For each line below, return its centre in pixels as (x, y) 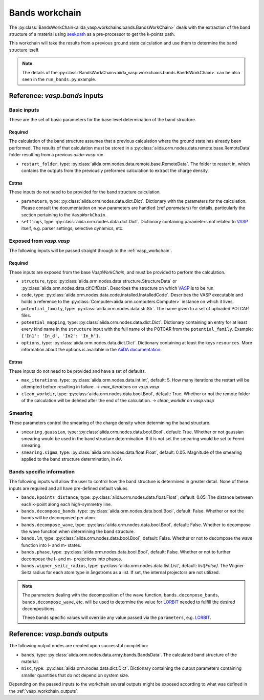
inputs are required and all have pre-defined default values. (69, 488)
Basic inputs (24, 110)
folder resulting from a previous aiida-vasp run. (57, 155)
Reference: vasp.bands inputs (56, 95)
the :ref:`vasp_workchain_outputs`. (44, 691)
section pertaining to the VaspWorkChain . (64, 214)
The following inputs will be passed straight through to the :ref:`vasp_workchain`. (90, 251)
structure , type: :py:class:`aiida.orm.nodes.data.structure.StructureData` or (99, 281)
